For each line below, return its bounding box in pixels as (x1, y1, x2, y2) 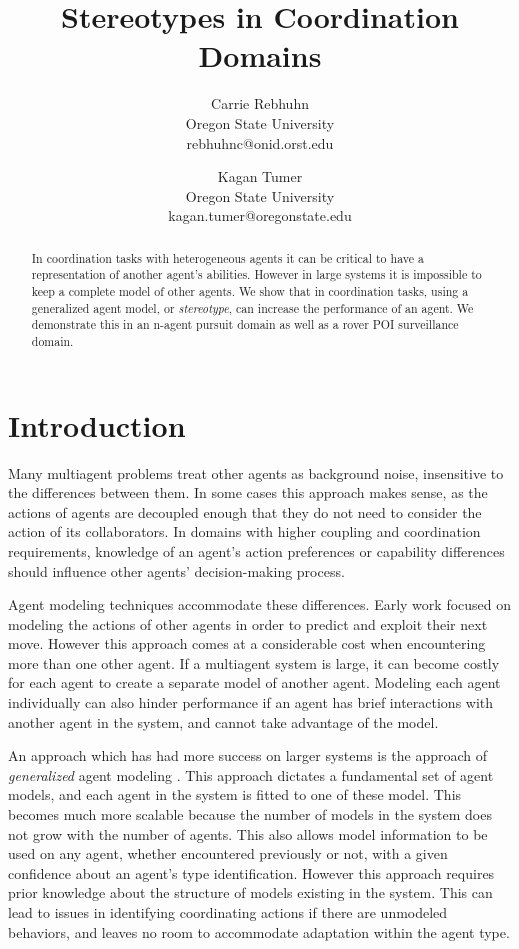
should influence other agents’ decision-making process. (8, 560, 345, 581)
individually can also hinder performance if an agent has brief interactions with (8, 692, 494, 713)
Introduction (8, 404, 186, 445)
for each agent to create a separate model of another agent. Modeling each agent (8, 672, 501, 693)
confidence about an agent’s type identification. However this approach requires (8, 862, 495, 883)
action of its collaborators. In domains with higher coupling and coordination (8, 521, 481, 542)
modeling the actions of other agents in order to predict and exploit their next (8, 613, 488, 634)
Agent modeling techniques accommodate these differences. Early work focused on (8, 594, 512, 615)
